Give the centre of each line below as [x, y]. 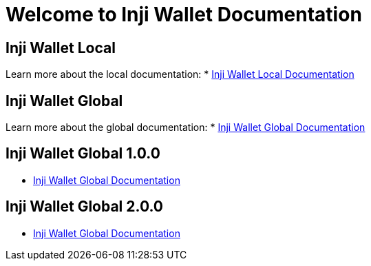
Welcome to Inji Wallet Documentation [184, 14]
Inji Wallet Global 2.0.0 [85, 207]
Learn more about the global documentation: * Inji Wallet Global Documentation [185, 127]
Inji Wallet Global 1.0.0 [83, 154]
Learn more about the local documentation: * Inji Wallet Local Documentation [180, 74]
